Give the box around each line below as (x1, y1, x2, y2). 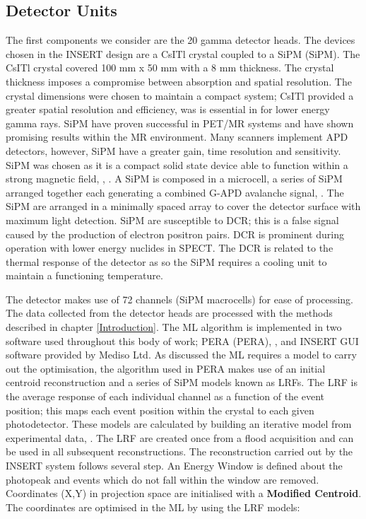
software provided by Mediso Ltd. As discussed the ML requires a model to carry (6, 347, 357, 362)
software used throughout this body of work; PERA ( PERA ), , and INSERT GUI (6, 333, 359, 348)
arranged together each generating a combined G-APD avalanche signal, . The (6, 185, 344, 199)
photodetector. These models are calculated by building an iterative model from (6, 416, 352, 431)
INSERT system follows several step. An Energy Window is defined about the (6, 458, 343, 473)
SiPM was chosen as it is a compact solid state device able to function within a (6, 157, 348, 172)
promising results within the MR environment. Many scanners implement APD (6, 129, 348, 144)
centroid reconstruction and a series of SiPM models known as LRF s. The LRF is (6, 375, 358, 390)
